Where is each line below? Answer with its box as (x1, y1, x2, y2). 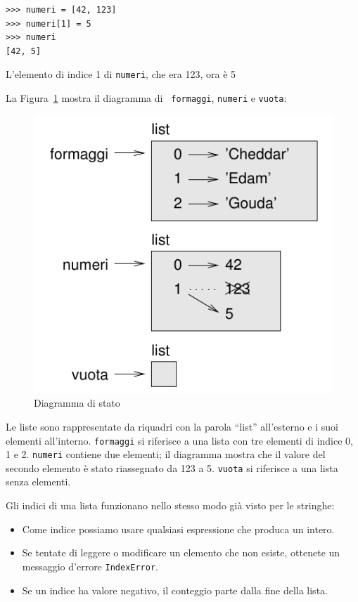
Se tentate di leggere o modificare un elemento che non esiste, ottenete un (22, 545, 340, 560)
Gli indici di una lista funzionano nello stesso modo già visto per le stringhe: (6, 498, 335, 513)
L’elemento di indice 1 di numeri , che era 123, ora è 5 (6, 67, 236, 81)
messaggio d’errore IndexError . (22, 558, 158, 573)
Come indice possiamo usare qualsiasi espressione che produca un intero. (22, 521, 335, 536)
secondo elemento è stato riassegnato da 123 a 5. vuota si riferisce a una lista (6, 460, 338, 475)
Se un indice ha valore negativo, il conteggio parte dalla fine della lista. (22, 582, 328, 597)
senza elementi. (6, 474, 71, 489)
